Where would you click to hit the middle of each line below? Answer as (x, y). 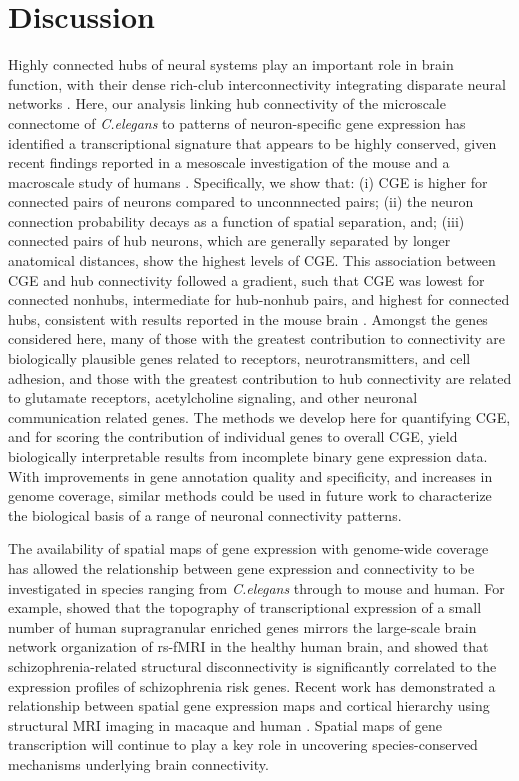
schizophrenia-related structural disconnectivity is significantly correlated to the (252, 665)
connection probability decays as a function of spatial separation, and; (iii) (236, 220)
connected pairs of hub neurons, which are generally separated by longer (229, 240)
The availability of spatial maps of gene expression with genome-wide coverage (248, 548)
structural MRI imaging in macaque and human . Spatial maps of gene (225, 724)
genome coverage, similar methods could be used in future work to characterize (250, 495)
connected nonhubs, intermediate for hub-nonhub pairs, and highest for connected (259, 299)
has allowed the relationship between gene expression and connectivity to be (241, 567)
